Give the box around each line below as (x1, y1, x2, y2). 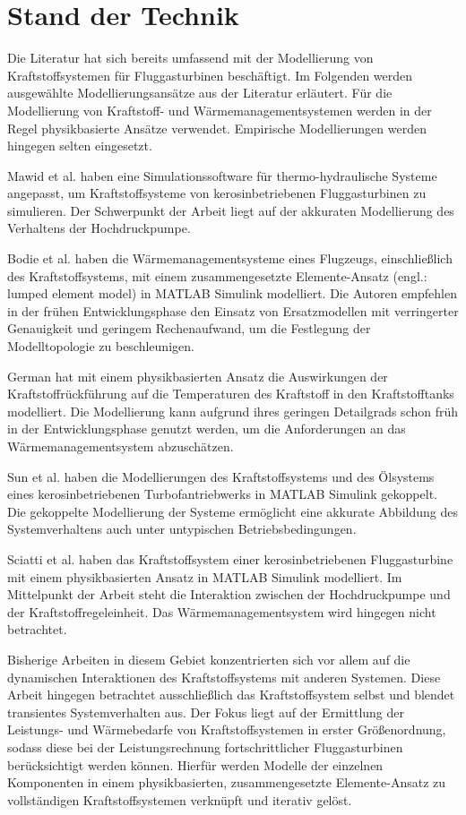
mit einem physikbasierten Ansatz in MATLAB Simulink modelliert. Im (7, 567, 402, 586)
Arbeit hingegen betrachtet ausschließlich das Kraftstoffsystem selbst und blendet (7, 685, 455, 704)
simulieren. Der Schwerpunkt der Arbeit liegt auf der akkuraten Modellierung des (7, 201, 454, 219)
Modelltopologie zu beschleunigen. (7, 337, 194, 356)
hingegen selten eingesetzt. (7, 136, 152, 155)
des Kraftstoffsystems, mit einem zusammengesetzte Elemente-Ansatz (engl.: (7, 266, 427, 285)
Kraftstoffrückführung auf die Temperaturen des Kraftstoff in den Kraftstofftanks (7, 384, 454, 403)
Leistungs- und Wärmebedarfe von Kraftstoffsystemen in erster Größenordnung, (7, 720, 446, 739)
